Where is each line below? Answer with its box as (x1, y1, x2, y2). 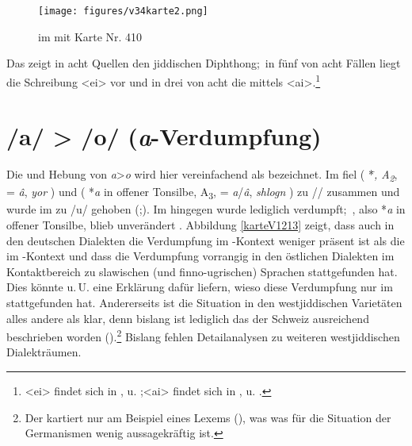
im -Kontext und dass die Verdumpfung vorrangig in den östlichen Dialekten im (6, 248, 395, 264)
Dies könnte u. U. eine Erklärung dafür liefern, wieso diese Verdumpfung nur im (6, 279, 393, 295)
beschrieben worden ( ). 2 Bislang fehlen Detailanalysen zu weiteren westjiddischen (6, 326, 400, 344)
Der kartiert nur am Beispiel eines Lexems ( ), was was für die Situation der (25, 409, 391, 425)
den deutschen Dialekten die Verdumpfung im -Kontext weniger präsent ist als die (6, 232, 405, 248)
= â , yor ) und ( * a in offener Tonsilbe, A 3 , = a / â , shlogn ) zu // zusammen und (6, 183, 400, 202)
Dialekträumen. (6, 344, 82, 360)
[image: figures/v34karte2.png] (38, 6, 208, 17)
